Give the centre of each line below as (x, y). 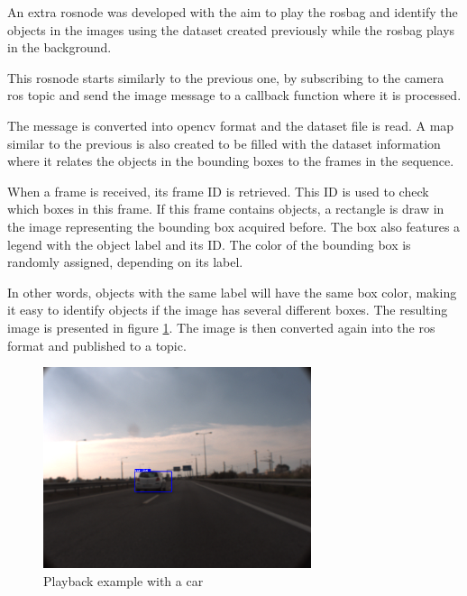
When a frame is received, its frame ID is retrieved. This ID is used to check (218, 191)
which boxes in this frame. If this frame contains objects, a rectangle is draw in (226, 209)
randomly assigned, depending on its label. (125, 262)
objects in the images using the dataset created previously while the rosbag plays (231, 29)
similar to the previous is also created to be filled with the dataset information (224, 143)
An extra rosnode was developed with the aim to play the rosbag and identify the (233, 12)
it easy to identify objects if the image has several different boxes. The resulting (228, 310)
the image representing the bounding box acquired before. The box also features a (234, 226)
